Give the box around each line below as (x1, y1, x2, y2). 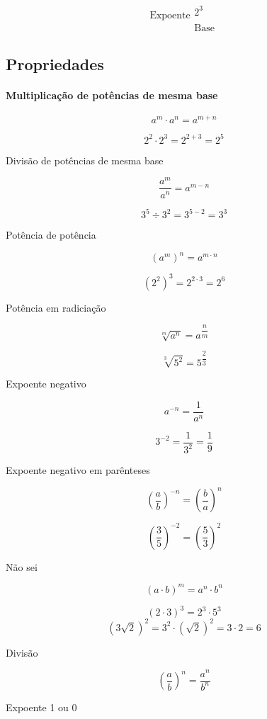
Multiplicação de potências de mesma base (6, 88, 218, 102)
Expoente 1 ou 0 (6, 700, 77, 715)
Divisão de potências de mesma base (6, 152, 164, 167)
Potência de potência (6, 227, 96, 242)
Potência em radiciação (6, 300, 106, 315)
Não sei (6, 559, 38, 574)
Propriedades (6, 53, 104, 75)
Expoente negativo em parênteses (6, 463, 150, 477)
